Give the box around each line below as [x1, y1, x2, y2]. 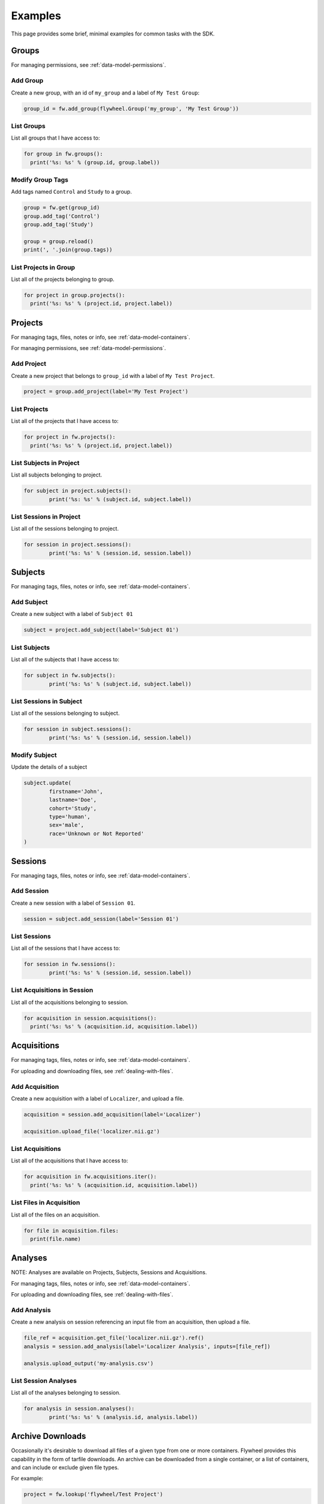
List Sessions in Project [11, 513, 81, 521]
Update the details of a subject [11, 763, 87, 771]
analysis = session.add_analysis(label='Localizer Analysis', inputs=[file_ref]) [23, 1343, 271, 1350]
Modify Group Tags [11, 176, 68, 184]
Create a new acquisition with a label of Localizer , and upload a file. [11, 1095, 184, 1102]
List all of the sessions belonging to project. [11, 525, 119, 532]
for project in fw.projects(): [23, 434, 116, 440]
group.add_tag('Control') [23, 212, 100, 220]
